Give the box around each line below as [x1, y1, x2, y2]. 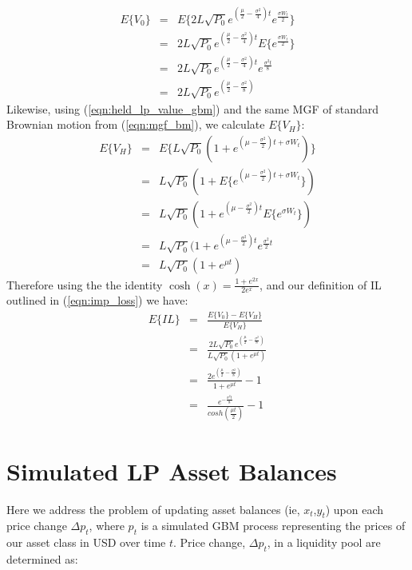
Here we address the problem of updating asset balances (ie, [6, 500, 300, 517]
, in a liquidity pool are [267, 534, 381, 551]
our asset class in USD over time [6, 534, 166, 551]
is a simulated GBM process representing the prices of [141, 517, 406, 534]
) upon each [325, 500, 384, 517]
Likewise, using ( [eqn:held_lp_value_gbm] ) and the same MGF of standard [6, 100, 378, 117]
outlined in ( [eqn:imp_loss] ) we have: [6, 292, 188, 309]
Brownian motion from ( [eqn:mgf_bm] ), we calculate [6, 116, 265, 133]
